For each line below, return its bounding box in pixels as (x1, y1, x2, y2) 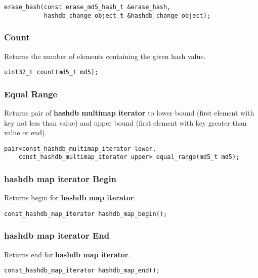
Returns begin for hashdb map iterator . (4, 192, 136, 203)
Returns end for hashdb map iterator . (4, 249, 131, 259)
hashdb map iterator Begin (4, 173, 117, 185)
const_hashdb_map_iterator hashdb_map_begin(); (4, 210, 167, 217)
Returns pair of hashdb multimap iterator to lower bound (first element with (4, 107, 254, 118)
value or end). (4, 127, 47, 138)
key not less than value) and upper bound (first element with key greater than (4, 117, 247, 128)
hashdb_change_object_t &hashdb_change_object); (44, 12, 211, 19)
